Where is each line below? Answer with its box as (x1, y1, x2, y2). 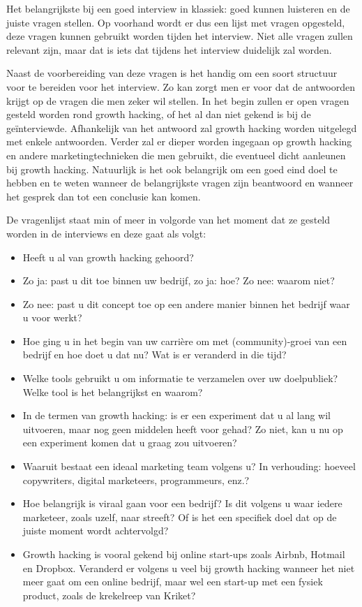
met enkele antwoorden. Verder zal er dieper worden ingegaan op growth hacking (6, 134, 352, 149)
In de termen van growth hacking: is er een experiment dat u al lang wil (22, 408, 331, 423)
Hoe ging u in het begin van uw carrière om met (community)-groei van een (22, 333, 347, 348)
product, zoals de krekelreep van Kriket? (22, 587, 196, 602)
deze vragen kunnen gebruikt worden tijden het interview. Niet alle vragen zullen (6, 29, 353, 43)
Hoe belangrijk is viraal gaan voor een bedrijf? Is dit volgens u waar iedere (22, 496, 342, 511)
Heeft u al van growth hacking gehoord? (22, 249, 194, 264)
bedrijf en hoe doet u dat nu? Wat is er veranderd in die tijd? (22, 347, 287, 362)
